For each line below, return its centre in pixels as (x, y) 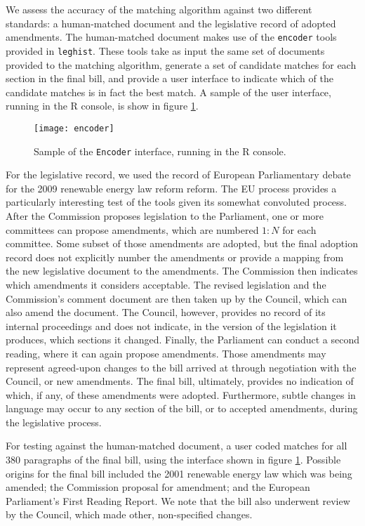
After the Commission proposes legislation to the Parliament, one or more (165, 215)
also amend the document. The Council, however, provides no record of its (166, 312)
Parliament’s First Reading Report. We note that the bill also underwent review (178, 500)
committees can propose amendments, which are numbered (132, 229)
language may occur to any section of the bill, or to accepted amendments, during (182, 408)
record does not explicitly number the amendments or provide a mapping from (175, 257)
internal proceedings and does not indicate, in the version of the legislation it (171, 326)
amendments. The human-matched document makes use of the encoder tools (171, 37)
